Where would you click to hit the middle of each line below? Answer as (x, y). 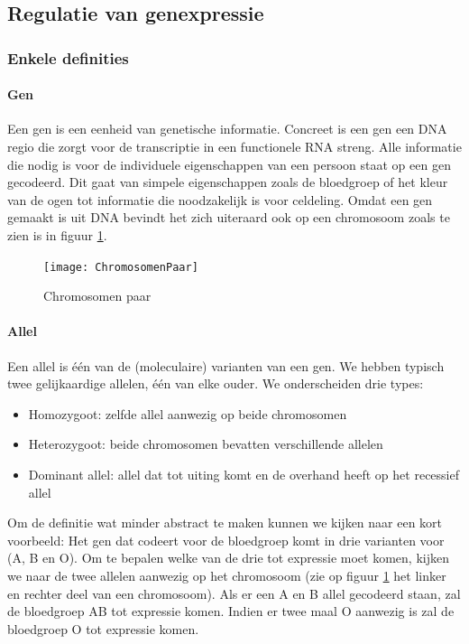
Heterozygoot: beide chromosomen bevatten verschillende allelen (206, 444)
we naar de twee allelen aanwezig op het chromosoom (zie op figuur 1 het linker (227, 575)
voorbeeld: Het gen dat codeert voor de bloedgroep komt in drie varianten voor (226, 540)
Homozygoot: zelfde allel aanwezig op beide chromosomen (188, 413)
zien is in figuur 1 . (57, 234)
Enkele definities (68, 57)
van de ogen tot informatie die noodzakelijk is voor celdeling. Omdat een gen (220, 199)
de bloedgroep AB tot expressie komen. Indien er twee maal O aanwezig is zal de (231, 611)
